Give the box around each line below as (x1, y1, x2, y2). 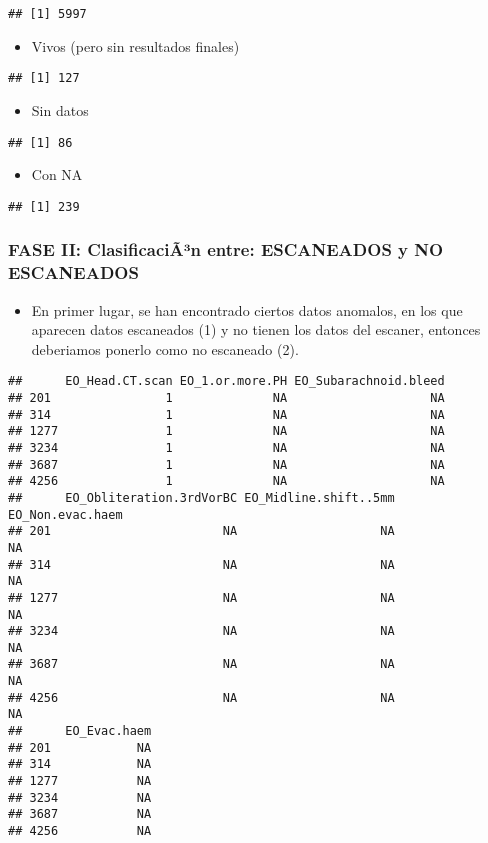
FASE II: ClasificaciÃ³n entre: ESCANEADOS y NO (8, 237, 444, 262)
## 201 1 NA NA (8, 390, 445, 405)
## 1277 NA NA (8, 590, 395, 605)
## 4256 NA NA (8, 690, 395, 705)
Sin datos (31, 99, 89, 120)
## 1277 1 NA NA (8, 424, 445, 439)
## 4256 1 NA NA (8, 474, 445, 489)
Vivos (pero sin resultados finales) (31, 35, 240, 56)
